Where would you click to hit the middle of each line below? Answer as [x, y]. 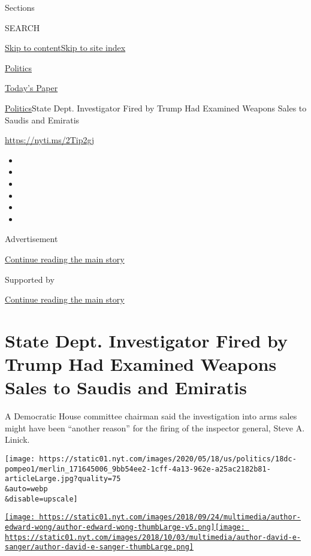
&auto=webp [26, 489]
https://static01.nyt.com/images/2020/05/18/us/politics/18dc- [168, 459]
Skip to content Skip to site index [65, 48]
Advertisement [31, 239]
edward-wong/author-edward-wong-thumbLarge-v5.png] [110, 527]
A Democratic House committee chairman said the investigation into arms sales [151, 416]
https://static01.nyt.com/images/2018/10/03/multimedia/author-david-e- [153, 537]
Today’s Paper [31, 88]
